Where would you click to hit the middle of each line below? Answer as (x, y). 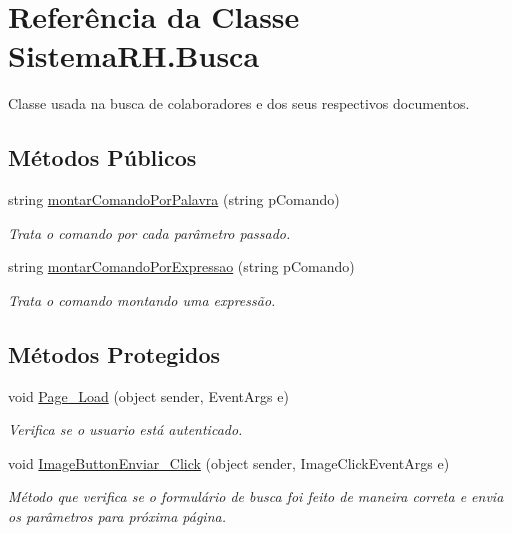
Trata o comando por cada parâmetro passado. (149, 232)
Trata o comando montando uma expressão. (142, 299)
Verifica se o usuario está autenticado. (125, 429)
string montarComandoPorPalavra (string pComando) (174, 199)
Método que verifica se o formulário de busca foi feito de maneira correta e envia (256, 496)
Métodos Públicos (102, 157)
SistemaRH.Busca (134, 55)
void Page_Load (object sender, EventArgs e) (148, 395)
